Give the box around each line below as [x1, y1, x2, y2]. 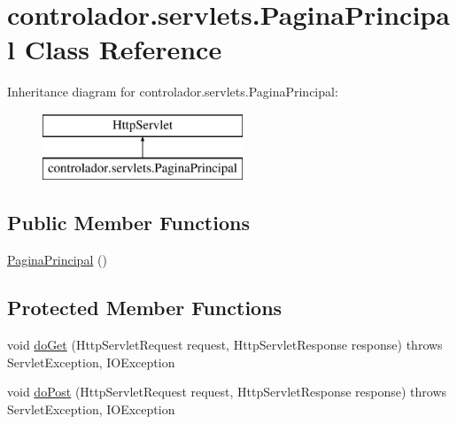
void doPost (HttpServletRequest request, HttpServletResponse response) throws [7, 382, 447, 401]
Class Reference [24, 31, 222, 67]
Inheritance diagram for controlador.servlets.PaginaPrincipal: [7, 82, 338, 101]
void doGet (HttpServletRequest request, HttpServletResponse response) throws [7, 335, 443, 354]
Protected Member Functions [7, 294, 283, 321]
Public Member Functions [7, 209, 250, 236]
